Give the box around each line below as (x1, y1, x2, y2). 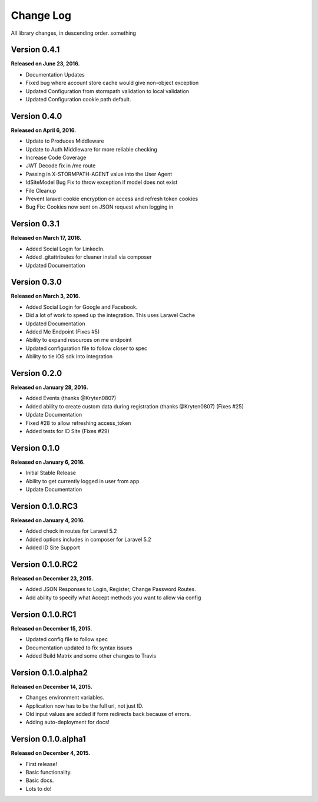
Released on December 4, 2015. (11, 750, 91, 757)
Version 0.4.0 (11, 111, 62, 121)
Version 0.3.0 (11, 277, 62, 287)
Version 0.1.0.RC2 (11, 559, 78, 569)
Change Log (11, 9, 72, 22)
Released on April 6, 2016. (11, 127, 77, 134)
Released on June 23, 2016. (11, 60, 80, 67)
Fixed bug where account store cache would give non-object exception (25, 80, 199, 87)
